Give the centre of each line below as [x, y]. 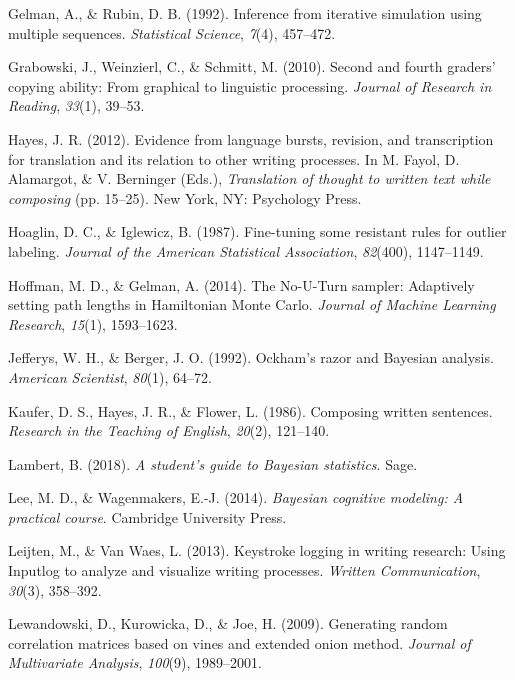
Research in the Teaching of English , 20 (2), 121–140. [169, 430]
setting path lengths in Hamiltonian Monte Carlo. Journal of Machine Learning [252, 304]
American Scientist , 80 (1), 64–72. [110, 376]
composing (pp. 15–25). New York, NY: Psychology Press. [185, 197]
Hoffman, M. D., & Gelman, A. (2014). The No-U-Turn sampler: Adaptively [241, 284]
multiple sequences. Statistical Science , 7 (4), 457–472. [172, 32]
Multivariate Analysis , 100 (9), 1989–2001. [135, 662]
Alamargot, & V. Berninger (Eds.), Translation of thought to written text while [249, 178]
